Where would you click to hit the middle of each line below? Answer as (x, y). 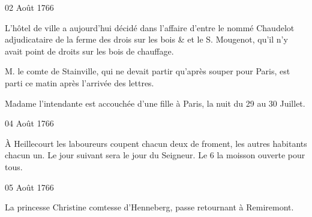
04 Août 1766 (29, 123)
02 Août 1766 (29, 7)
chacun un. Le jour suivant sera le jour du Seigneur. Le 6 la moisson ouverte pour (155, 155)
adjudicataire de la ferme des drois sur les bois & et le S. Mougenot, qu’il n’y (146, 39)
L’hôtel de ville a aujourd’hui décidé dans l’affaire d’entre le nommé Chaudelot (150, 27)
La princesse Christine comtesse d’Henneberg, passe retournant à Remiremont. (149, 207)
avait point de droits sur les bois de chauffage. (89, 51)
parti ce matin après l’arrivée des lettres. (79, 82)
